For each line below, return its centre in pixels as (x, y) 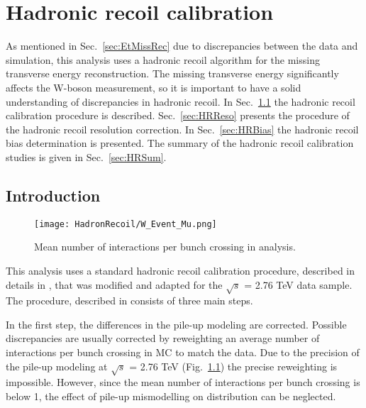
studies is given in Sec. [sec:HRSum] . (86, 156)
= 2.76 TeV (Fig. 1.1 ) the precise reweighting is (233, 366)
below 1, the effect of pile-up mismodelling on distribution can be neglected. (171, 396)
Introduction (53, 195)
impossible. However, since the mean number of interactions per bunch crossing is (183, 382)
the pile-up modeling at (57, 366)
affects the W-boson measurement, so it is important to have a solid (154, 87)
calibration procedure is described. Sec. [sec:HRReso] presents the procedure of (178, 115)
